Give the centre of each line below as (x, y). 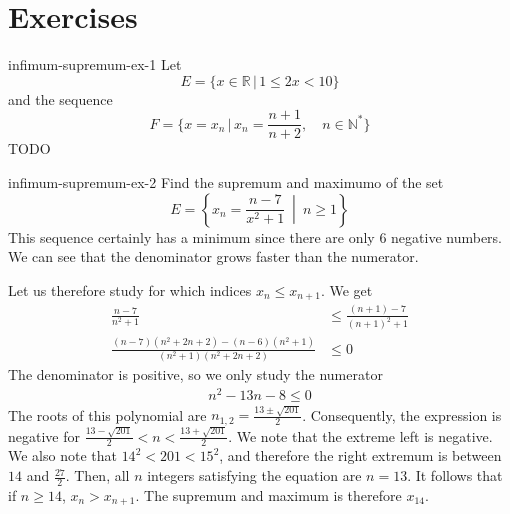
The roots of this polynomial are (107, 414)
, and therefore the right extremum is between (360, 455)
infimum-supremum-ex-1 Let (95, 64)
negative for (44, 435)
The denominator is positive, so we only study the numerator (195, 374)
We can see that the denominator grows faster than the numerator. (213, 256)
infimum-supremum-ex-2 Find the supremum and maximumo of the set (226, 181)
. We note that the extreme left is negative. (360, 435)
